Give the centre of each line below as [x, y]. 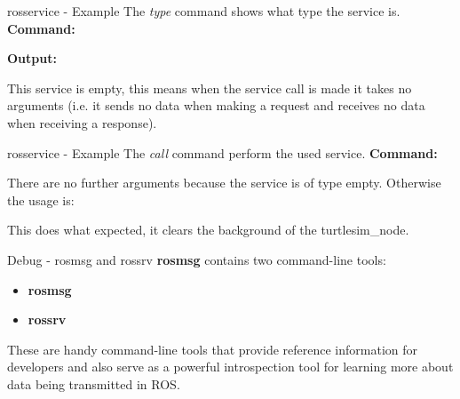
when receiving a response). [82, 122]
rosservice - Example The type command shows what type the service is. [204, 11]
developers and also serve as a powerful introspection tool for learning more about [230, 367]
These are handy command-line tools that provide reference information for [213, 349]
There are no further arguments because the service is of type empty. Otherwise [224, 183]
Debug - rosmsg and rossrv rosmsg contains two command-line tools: [197, 259]
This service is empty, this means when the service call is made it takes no [210, 88]
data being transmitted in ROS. [94, 383]
